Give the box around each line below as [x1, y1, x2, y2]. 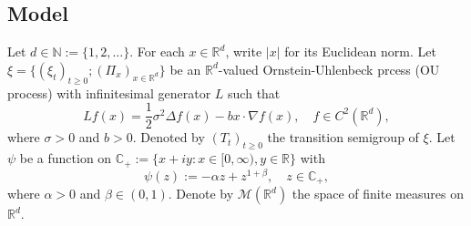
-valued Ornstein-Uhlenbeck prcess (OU [218, 59, 440, 78]
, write [225, 42, 262, 61]
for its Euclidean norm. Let [284, 42, 436, 61]
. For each [129, 42, 185, 61]
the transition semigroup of [267, 128, 419, 147]
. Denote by [168, 184, 234, 203]
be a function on [19, 149, 112, 168]
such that [228, 83, 281, 102]
